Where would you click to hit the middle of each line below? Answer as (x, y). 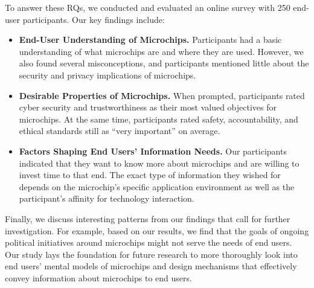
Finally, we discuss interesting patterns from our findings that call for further (148, 218)
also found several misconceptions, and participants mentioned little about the (164, 63)
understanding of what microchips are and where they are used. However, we (161, 51)
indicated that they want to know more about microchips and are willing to (159, 163)
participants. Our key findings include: (94, 19)
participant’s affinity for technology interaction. (107, 198)
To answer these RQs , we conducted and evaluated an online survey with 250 (148, 7)
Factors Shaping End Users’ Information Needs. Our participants (153, 151)
